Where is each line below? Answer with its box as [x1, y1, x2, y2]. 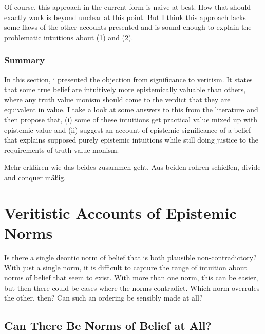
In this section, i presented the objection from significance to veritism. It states [4, 74, 253, 84]
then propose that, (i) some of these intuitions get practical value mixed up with [4, 114, 258, 125]
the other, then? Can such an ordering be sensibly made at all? [4, 292, 203, 303]
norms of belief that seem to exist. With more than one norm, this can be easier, [4, 272, 258, 283]
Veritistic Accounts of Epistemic [4, 202, 237, 223]
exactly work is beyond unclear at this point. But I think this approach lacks [4, 11, 246, 22]
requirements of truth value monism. [4, 144, 119, 155]
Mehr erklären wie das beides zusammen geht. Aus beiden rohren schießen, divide [4, 162, 261, 172]
